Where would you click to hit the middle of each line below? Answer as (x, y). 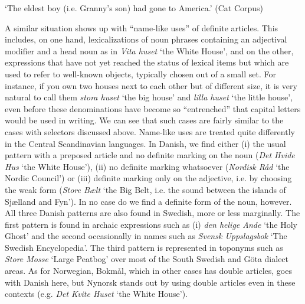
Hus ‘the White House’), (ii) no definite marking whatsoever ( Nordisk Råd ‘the (147, 166)
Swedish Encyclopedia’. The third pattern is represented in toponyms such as (144, 247)
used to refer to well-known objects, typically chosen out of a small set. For (140, 73)
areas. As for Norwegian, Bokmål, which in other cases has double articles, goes (148, 271)
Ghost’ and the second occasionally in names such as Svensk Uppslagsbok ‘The (146, 236)
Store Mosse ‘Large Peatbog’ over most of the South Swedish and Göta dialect (147, 259)
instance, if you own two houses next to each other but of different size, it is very (151, 85)
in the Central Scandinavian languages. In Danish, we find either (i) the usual (145, 143)
